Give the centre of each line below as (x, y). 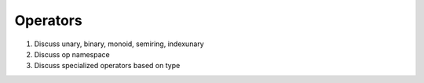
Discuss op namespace (72, 54)
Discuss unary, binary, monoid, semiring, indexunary (119, 44)
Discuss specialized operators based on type (107, 66)
